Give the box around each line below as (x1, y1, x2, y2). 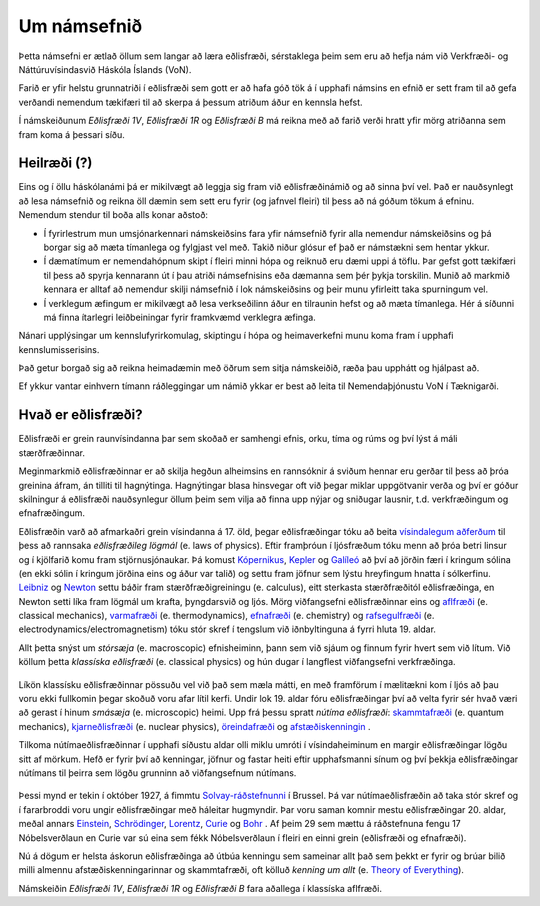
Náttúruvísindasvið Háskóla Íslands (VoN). (18, 63, 192, 75)
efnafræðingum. (18, 507, 85, 519)
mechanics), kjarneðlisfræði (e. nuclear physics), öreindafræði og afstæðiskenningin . (18, 720, 371, 732)
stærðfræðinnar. (18, 446, 85, 459)
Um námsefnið (18, 15, 143, 37)
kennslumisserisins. (18, 343, 100, 355)
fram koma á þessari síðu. (18, 128, 125, 140)
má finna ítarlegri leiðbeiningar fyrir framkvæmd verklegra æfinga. (43, 311, 317, 323)
